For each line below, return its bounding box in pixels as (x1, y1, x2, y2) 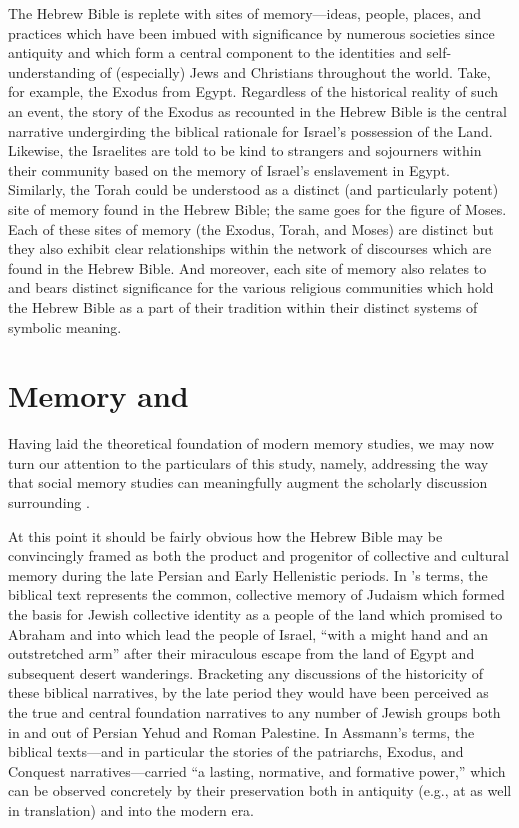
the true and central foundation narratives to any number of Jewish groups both (8, 701, 501, 722)
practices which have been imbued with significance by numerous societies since (8, 22, 495, 43)
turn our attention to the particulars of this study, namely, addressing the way (8, 452, 489, 473)
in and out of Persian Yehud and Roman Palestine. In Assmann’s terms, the (8, 721, 475, 742)
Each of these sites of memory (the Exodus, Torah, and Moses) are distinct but (8, 218, 494, 239)
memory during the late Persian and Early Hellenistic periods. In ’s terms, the (8, 564, 488, 585)
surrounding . (8, 492, 90, 512)
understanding (8, 61, 96, 82)
